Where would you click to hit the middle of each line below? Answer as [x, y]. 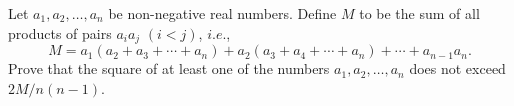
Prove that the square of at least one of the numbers [169, 68]
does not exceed [457, 68]
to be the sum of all [419, 13]
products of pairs [60, 32]
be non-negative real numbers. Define [222, 13]
